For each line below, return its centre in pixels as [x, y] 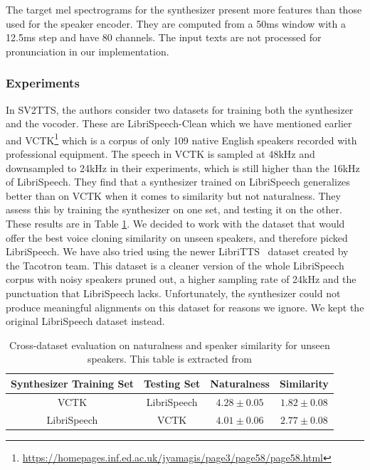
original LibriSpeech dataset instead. [85, 321]
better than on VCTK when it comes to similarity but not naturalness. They [173, 195]
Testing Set [172, 383]
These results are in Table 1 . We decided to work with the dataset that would [175, 223]
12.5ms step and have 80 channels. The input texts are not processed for [164, 37]
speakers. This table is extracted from [169, 359]
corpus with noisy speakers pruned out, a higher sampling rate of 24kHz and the [181, 279]
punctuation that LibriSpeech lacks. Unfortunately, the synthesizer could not [173, 293]
